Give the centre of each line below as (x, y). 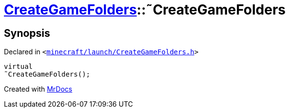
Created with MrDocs (38, 89)
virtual (19, 67)
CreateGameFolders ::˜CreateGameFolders (145, 10)
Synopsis (27, 33)
